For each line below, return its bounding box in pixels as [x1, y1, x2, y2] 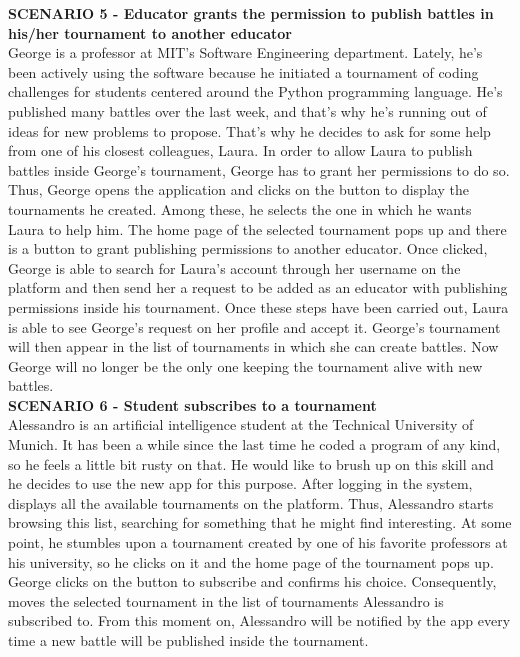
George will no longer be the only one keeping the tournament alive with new [8, 355, 483, 376]
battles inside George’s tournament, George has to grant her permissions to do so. [8, 159, 510, 180]
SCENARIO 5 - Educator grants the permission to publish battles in [8, 3, 494, 23]
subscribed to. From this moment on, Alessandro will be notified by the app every [8, 610, 511, 631]
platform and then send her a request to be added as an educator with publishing [8, 277, 508, 298]
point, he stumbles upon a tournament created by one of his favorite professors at [8, 532, 508, 553]
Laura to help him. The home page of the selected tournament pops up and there [8, 218, 507, 239]
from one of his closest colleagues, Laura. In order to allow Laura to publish [8, 140, 473, 161]
